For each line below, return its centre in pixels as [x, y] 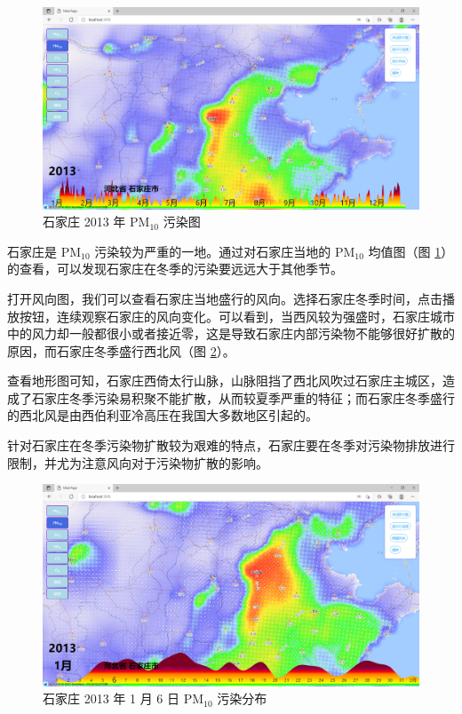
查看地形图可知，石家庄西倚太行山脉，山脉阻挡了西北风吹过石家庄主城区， [225, 381]
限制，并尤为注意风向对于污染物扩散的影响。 [138, 462]
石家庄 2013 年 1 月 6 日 [111, 698]
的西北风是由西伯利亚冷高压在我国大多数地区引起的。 [163, 415]
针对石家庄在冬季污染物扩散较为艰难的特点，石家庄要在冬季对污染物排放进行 [231, 445]
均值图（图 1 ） [411, 251]
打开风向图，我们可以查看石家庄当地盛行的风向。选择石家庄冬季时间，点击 [225, 298]
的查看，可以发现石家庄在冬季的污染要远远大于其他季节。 [175, 269]
